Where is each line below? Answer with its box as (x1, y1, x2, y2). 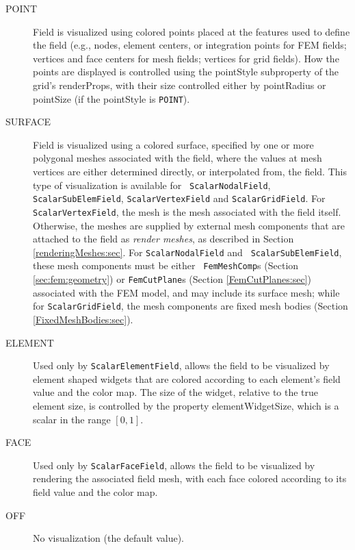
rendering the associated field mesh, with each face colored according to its (33, 471, 347, 486)
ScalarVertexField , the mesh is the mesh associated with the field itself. (33, 204, 341, 218)
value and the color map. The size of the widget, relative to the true (33, 385, 319, 399)
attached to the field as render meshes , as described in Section (33, 232, 294, 246)
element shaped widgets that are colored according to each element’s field (33, 371, 341, 386)
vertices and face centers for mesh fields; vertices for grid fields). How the (33, 51, 339, 65)
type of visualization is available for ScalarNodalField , (33, 177, 271, 192)
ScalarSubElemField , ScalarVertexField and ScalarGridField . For (33, 191, 326, 205)
